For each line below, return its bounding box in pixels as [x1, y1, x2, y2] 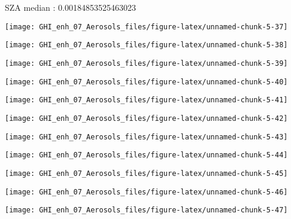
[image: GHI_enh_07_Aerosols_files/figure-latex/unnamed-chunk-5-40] [5, 77, 288, 86]
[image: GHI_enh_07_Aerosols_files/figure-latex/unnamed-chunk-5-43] [5, 132, 288, 141]
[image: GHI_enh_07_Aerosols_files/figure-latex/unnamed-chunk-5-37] [5, 22, 288, 31]
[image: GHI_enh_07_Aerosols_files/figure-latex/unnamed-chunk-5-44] [5, 151, 288, 160]
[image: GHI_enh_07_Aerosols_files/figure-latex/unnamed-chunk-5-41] [5, 96, 288, 105]
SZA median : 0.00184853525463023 [5, 1, 136, 13]
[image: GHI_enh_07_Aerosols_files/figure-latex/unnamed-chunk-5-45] [5, 169, 288, 178]
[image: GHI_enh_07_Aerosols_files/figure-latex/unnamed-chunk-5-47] [5, 206, 288, 215]
